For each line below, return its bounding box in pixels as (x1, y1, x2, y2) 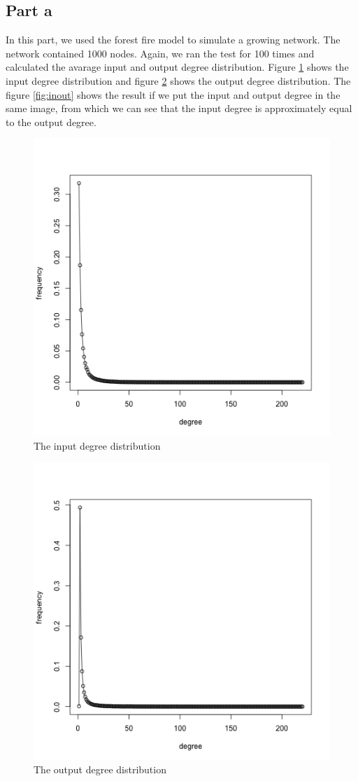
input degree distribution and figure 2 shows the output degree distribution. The (6, 73, 351, 88)
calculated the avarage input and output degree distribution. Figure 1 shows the (6, 60, 349, 74)
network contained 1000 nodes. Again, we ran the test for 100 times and (6, 46, 315, 60)
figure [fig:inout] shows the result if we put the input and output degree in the (6, 87, 341, 102)
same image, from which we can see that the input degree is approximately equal (6, 101, 352, 116)
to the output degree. (6, 114, 96, 129)
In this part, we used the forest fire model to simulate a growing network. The (6, 32, 341, 47)
